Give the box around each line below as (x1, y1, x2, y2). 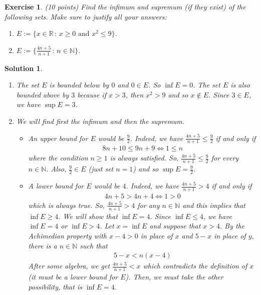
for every (211, 152, 239, 163)
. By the (220, 220, 245, 231)
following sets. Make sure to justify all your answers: (5, 11, 167, 21)
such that (80, 240, 108, 250)
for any (137, 199, 160, 210)
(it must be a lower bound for (28, 271, 118, 282)
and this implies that (182, 199, 245, 210)
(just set (88, 163, 114, 174)
